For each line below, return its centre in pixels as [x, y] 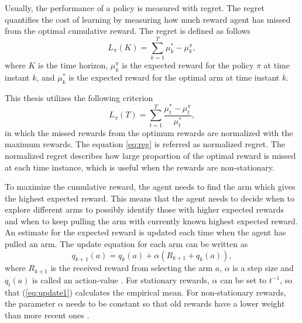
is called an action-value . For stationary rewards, [121, 279]
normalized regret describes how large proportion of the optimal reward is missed [150, 155]
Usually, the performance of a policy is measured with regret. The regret [135, 8]
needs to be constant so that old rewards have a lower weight [175, 303]
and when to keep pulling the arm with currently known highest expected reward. [151, 220]
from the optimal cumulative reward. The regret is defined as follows [128, 31]
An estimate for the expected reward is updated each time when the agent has [145, 232]
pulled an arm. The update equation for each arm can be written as [126, 244]
